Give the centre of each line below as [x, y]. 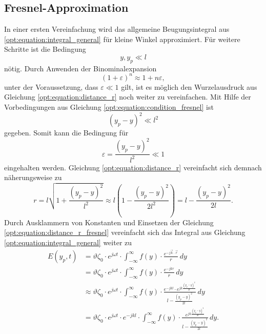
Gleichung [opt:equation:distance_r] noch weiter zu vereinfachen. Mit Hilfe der [128, 97]
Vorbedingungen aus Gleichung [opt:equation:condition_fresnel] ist [109, 107]
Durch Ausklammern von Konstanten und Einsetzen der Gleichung [109, 222]
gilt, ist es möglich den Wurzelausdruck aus [189, 86]
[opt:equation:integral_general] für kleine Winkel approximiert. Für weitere [122, 39]
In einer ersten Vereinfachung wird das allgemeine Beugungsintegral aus [117, 29]
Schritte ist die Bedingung [45, 49]
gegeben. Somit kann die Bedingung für [66, 133]
